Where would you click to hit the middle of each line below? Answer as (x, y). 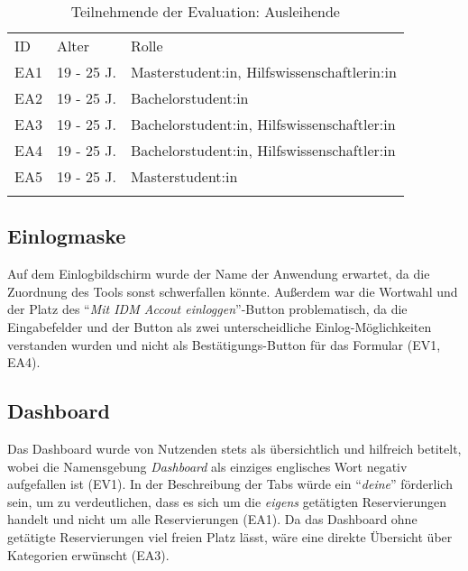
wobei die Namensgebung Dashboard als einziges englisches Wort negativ (207, 466)
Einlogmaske (67, 236)
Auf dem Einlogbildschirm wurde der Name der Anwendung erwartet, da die (219, 274)
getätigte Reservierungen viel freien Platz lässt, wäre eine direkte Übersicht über (230, 536)
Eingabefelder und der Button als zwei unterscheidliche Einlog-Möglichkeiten (220, 326)
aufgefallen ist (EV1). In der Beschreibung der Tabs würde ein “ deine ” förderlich (230, 484)
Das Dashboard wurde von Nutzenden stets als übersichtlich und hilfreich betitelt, (234, 448)
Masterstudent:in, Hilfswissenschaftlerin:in (263, 72)
